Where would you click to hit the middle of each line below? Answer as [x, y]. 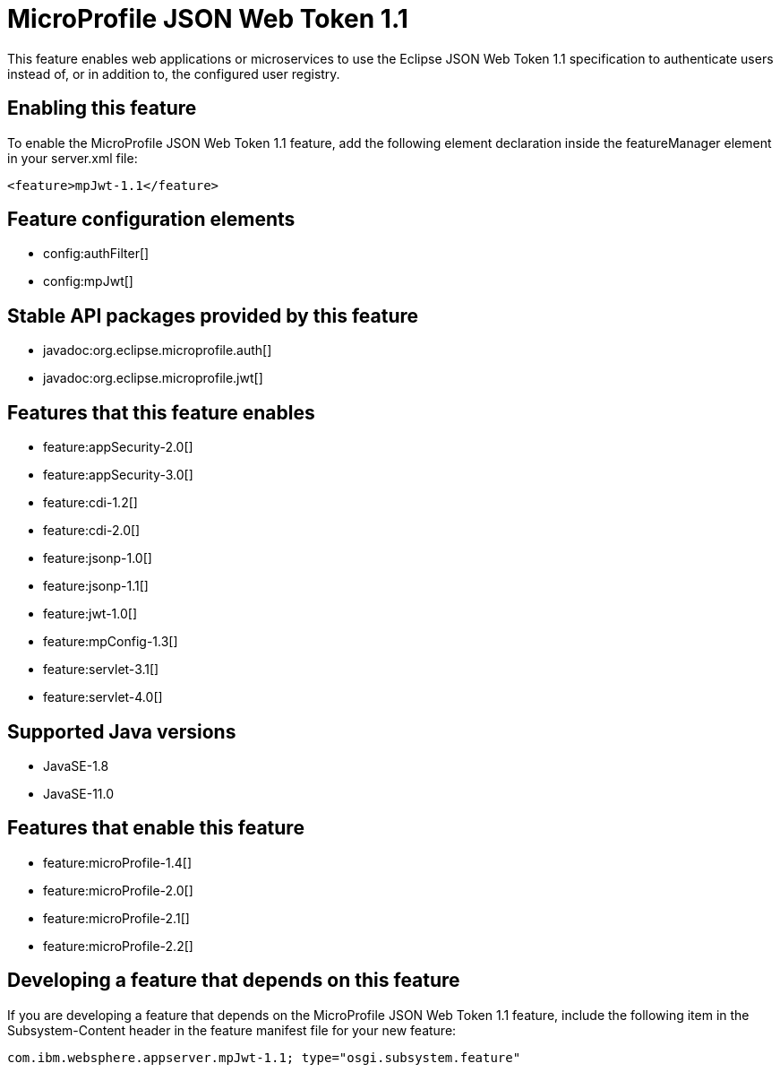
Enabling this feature [102, 108]
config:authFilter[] [96, 254]
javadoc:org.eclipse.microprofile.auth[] [158, 350]
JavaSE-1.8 [76, 765]
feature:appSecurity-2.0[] [118, 447]
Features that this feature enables [161, 412]
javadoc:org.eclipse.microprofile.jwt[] [153, 378]
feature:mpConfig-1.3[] [111, 642]
